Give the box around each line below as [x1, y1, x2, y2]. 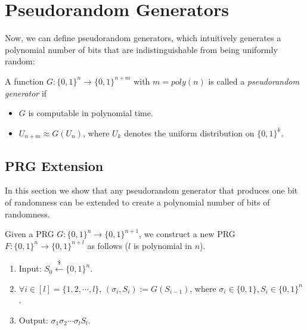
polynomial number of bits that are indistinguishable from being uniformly [5, 43, 278, 55]
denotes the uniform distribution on [124, 126, 255, 139]
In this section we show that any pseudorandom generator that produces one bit [5, 184, 298, 197]
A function [5, 74, 44, 87]
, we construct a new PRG [139, 228, 235, 240]
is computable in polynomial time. [28, 107, 153, 119]
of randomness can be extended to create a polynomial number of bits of [5, 195, 270, 208]
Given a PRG [5, 228, 54, 240]
